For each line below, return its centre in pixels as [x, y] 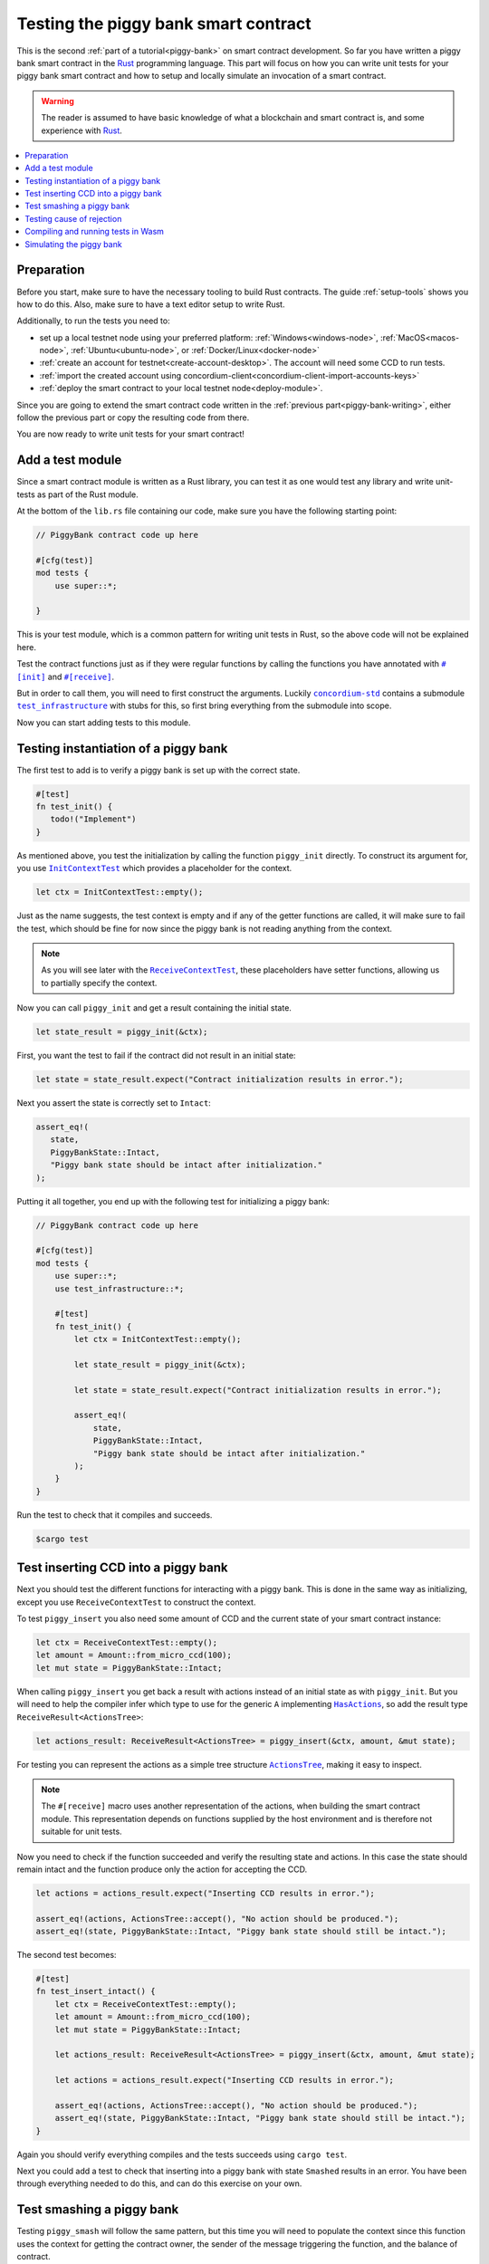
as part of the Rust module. [88, 494]
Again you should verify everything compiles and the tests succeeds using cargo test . [182, 2154]
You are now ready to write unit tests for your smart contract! [130, 434]
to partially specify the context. [99, 983]
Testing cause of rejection [73, 218]
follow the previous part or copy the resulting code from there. [133, 417]
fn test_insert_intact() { [96, 1991]
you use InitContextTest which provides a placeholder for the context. [154, 868]
